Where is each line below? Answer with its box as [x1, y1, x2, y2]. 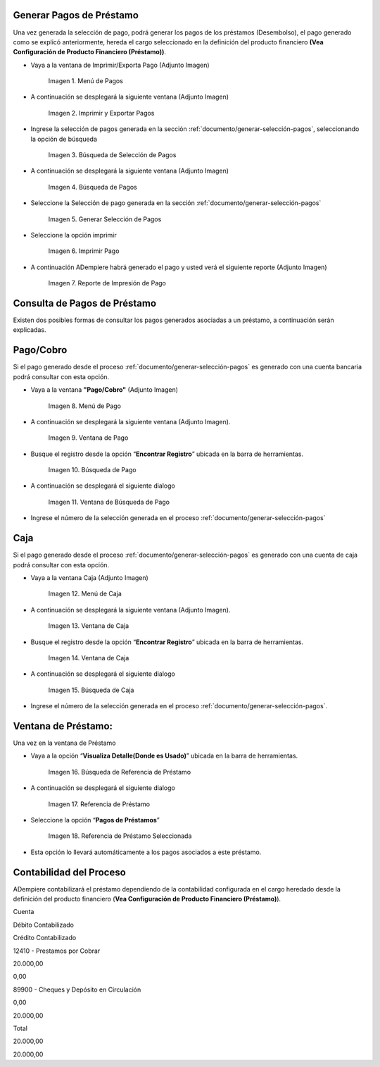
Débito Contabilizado [13, 920, 74, 929]
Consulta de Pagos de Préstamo [13, 297, 157, 309]
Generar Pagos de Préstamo [13, 9, 139, 21]
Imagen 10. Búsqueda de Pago [48, 466, 137, 474]
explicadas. [13, 326, 46, 334]
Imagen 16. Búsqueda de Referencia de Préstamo [48, 767, 191, 776]
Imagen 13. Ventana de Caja [48, 622, 129, 630]
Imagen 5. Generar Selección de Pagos [48, 215, 162, 223]
